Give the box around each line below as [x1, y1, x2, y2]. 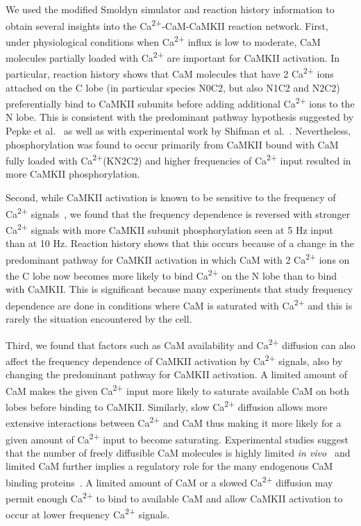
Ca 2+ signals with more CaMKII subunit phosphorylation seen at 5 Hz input [6, 220, 333, 237]
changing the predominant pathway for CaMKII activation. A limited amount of [6, 367, 348, 382]
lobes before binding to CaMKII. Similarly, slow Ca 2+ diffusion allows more [6, 398, 328, 414]
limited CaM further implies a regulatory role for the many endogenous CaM [6, 459, 333, 473]
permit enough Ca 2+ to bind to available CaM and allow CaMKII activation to [6, 489, 343, 505]
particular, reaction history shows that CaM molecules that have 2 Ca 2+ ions [6, 65, 334, 80]
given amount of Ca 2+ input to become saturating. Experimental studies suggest [6, 430, 349, 446]
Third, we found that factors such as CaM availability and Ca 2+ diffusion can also [6, 335, 355, 352]
